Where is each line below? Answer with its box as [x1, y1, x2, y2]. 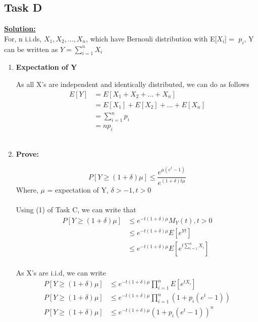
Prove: [16, 149, 39, 159]
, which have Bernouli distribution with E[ [86, 33, 217, 43]
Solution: [4, 23, 36, 34]
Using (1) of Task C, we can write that [16, 204, 136, 215]
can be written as [4, 43, 58, 54]
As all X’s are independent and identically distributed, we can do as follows [16, 78, 249, 89]
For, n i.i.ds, [4, 33, 42, 43]
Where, [16, 184, 38, 195]
